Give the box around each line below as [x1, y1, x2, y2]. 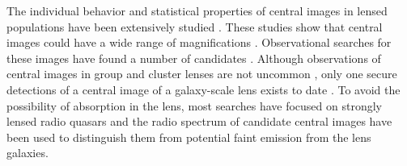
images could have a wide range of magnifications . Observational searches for [6, 34, 392, 51]
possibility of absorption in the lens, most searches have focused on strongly [6, 97, 382, 114]
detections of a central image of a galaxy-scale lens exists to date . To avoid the [6, 81, 401, 98]
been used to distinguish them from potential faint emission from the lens [6, 128, 371, 145]
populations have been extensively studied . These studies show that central [6, 18, 383, 35]
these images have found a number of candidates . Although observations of [6, 49, 381, 66]
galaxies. [6, 144, 49, 161]
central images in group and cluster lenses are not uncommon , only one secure [6, 65, 397, 82]
